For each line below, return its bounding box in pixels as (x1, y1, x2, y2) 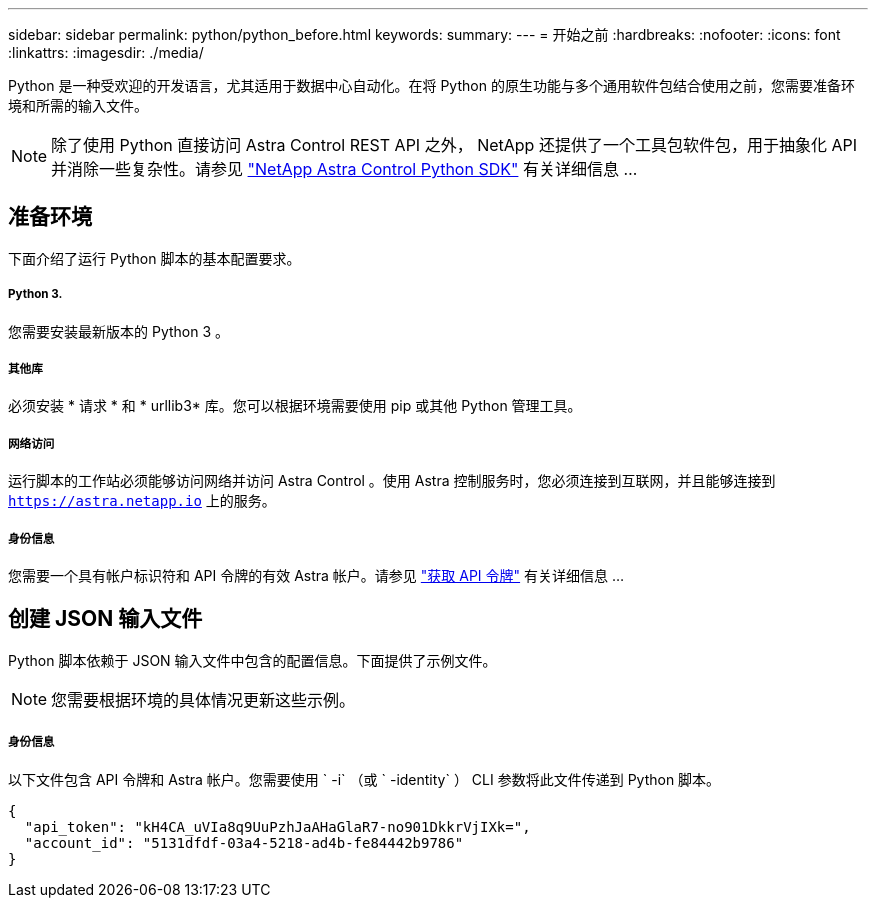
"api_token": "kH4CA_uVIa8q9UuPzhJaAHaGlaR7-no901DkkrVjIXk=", (24, 818, 531, 835)
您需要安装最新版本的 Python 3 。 (8, 322, 229, 340)
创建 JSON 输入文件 (8, 606, 203, 632)
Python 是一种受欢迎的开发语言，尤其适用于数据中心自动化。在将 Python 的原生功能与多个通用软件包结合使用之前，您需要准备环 (8, 77, 855, 94)
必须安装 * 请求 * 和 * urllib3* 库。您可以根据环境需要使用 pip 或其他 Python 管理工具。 (8, 397, 582, 415)
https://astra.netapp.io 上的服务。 (8, 492, 276, 510)
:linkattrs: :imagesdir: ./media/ (8, 44, 204, 61)
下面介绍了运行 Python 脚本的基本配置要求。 (8, 249, 301, 267)
